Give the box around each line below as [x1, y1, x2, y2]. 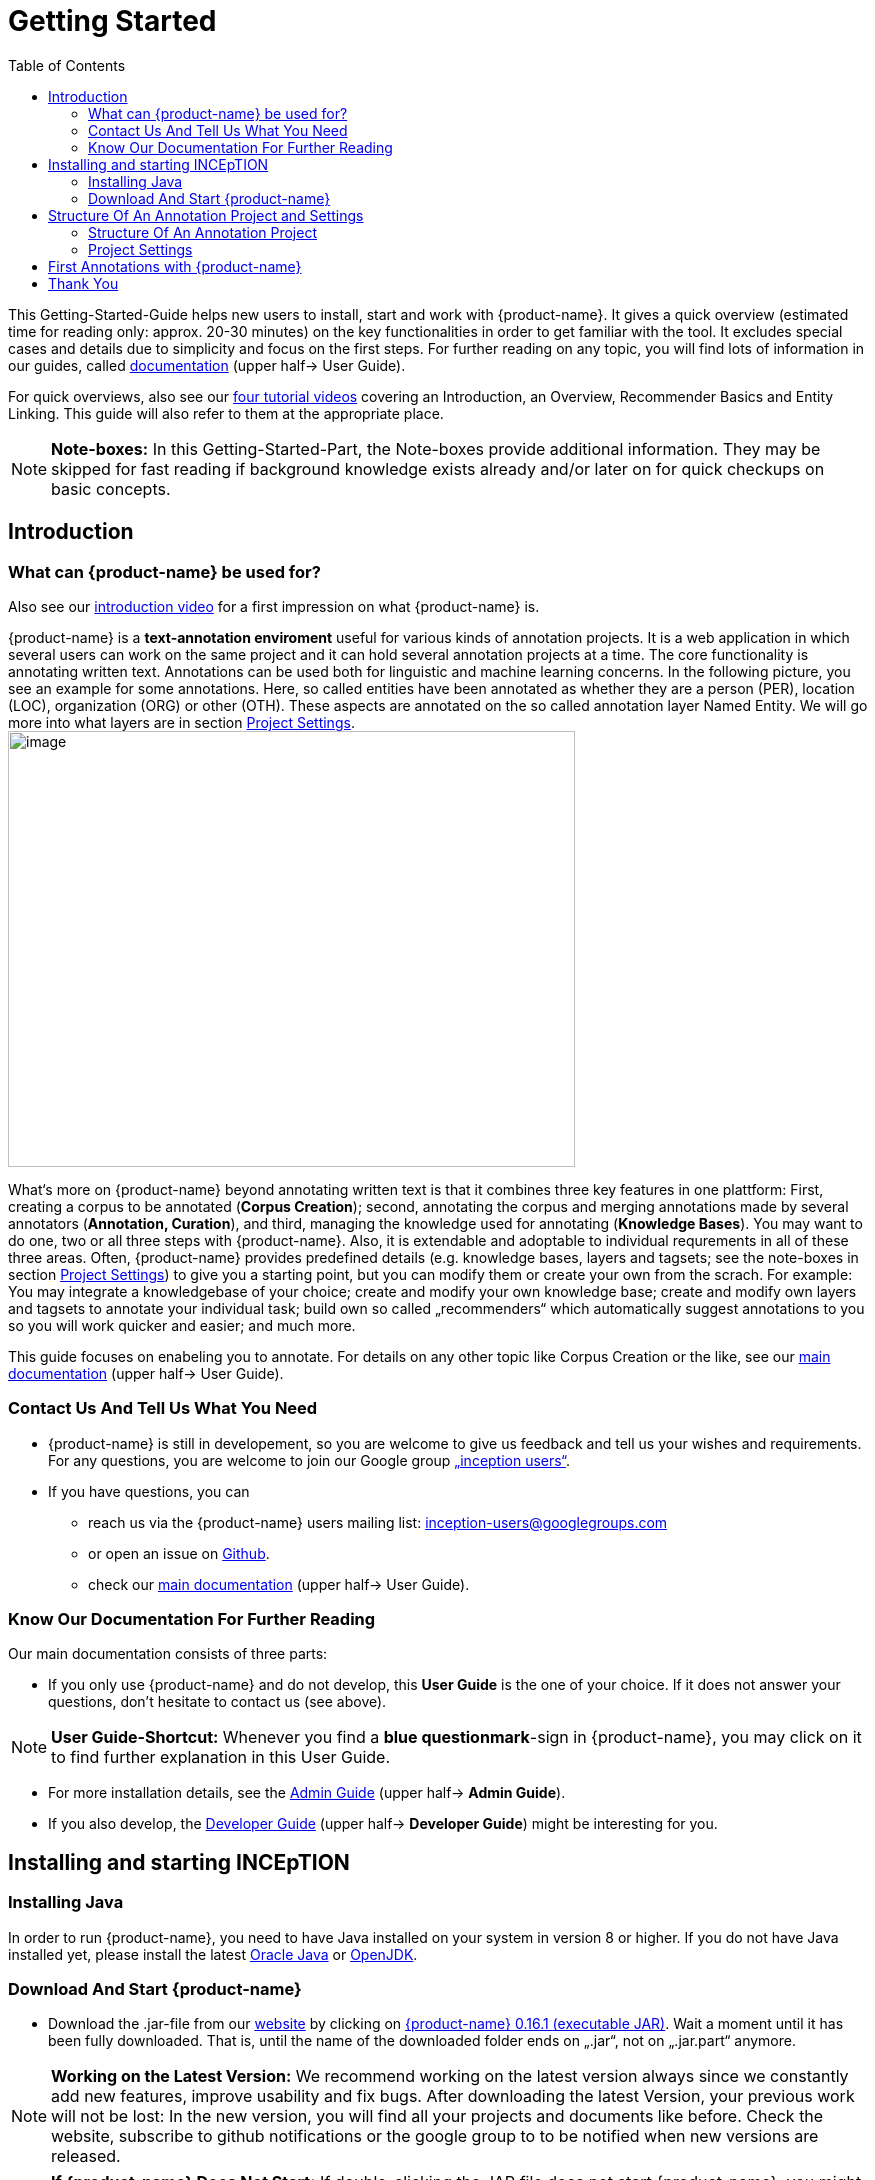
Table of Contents [8, 56, 126, 74]
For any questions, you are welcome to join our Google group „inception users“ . [48, 1451, 570, 1469]
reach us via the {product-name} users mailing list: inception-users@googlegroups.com [88, 1513, 668, 1531]
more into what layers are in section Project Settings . [8, 713, 355, 731]
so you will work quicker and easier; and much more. [8, 1316, 356, 1334]
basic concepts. [51, 478, 171, 499]
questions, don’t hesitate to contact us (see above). [48, 1693, 387, 1711]
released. [51, 2146, 121, 2167]
